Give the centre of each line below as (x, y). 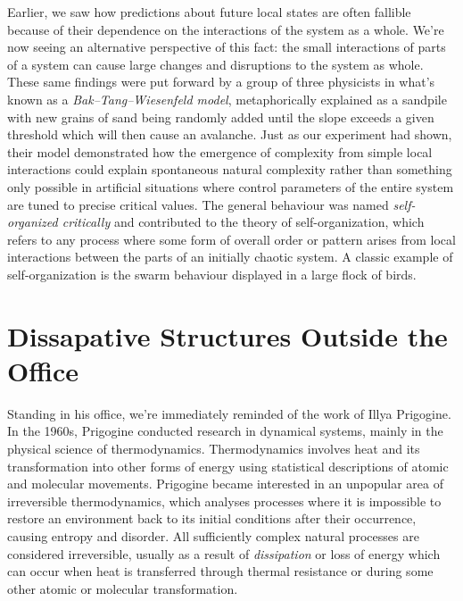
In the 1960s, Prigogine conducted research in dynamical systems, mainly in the (225, 431)
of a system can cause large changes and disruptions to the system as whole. (215, 64)
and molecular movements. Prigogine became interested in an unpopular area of (225, 484)
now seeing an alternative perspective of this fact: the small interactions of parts (227, 47)
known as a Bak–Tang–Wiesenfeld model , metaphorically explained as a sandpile (227, 99)
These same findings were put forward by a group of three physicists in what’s (221, 82)
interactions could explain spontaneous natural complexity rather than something (230, 169)
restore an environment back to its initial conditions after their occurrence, (212, 518)
